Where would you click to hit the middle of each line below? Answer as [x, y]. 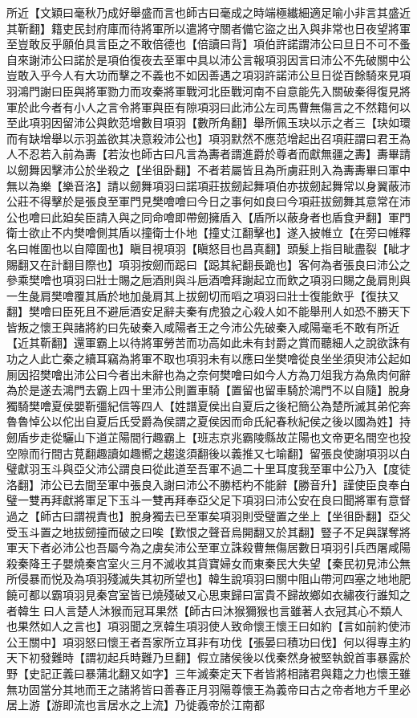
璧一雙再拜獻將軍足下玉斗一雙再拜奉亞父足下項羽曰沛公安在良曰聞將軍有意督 [208, 500]
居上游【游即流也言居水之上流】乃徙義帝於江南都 [136, 705]
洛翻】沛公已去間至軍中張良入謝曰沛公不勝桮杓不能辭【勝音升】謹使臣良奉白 [208, 484]
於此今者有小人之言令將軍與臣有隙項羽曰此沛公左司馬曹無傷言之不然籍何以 [214, 106]
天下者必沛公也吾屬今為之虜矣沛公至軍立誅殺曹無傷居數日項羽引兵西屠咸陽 [214, 547]
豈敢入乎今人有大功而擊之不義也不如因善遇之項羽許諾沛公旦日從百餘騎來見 [203, 75]
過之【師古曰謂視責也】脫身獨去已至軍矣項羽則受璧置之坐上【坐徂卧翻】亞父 [208, 516]
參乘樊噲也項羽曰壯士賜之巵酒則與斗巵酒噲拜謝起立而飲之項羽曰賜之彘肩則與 [208, 280]
